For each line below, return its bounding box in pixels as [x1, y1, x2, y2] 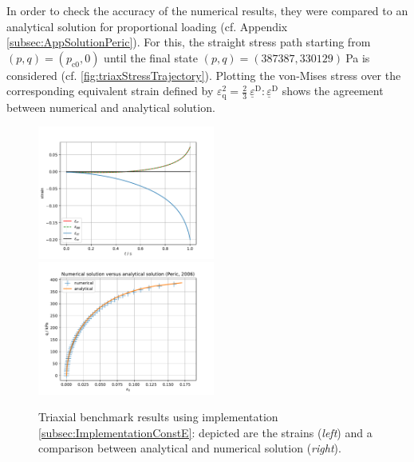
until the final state [104, 49, 199, 66]
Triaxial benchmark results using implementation [38, 408, 278, 425]
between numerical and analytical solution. [6, 98, 215, 115]
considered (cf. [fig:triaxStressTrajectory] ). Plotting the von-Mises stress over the [6, 66, 401, 83]
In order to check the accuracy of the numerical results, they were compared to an [6, 2, 408, 18]
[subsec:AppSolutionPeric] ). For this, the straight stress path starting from [6, 34, 371, 50]
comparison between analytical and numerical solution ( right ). [38, 440, 341, 456]
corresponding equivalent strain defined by [6, 82, 214, 99]
